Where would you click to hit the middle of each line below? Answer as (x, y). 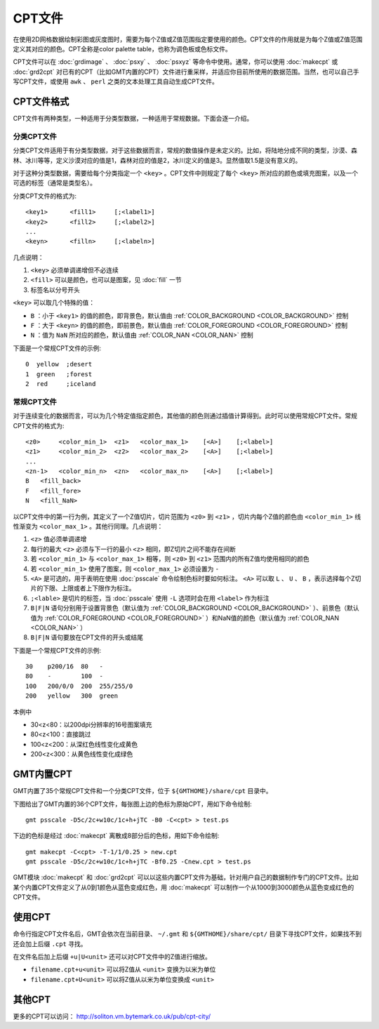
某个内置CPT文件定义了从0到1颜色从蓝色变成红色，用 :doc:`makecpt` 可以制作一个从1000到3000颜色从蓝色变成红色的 (184, 887)
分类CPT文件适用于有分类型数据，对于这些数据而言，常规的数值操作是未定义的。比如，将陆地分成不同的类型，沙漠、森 (185, 150)
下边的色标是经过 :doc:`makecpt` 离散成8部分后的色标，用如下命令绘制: (116, 836)
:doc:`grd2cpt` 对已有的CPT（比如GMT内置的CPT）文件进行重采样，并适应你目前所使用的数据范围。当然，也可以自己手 (186, 72)
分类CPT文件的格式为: (45, 196)
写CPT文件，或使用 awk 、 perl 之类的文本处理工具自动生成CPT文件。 (116, 81)
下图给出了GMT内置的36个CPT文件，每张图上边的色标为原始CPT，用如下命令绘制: (132, 804)
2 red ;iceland (61, 384)
